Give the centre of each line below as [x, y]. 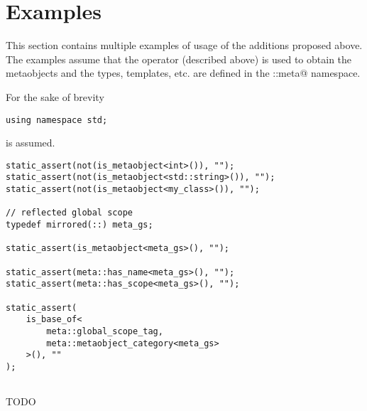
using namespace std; [57, 120]
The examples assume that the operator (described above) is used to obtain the [179, 59]
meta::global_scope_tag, [105, 331]
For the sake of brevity [55, 96]
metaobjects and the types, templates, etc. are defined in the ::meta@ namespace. [183, 73]
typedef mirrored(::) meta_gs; [80, 225]
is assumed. [31, 143]
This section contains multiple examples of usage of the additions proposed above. [184, 45]
